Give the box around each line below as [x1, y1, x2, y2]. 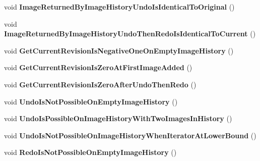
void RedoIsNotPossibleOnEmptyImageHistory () [4, 147, 177, 157]
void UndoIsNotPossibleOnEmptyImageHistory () [4, 96, 178, 106]
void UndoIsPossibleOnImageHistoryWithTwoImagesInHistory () [4, 113, 232, 124]
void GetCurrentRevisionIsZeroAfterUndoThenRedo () [4, 79, 197, 89]
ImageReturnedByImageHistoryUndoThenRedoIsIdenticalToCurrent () [4, 28, 256, 39]
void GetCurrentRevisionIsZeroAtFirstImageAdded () [4, 62, 192, 73]
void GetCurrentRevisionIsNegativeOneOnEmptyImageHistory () [4, 45, 234, 56]
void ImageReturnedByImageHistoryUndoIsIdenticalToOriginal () [4, 2, 235, 12]
